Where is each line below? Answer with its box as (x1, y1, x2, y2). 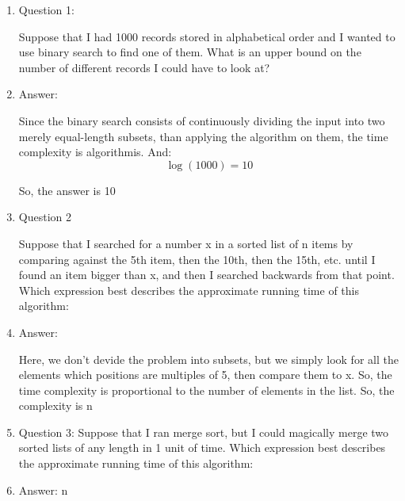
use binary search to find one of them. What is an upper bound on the (18, 44, 361, 60)
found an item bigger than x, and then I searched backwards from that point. (18, 266, 395, 283)
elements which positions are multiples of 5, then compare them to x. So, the (18, 366, 392, 383)
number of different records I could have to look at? (18, 59, 270, 75)
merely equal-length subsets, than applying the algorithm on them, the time (18, 128, 388, 144)
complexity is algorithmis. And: (18, 143, 172, 160)
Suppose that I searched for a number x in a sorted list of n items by (18, 235, 353, 251)
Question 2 (18, 208, 71, 225)
